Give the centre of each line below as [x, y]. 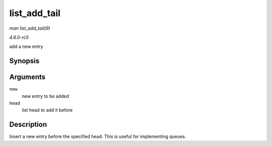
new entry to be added [46, 96]
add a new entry [26, 47]
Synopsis [24, 61]
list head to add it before [47, 110]
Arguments [27, 77]
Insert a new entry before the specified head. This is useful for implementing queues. [98, 136]
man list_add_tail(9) [30, 28]
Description [28, 125]
